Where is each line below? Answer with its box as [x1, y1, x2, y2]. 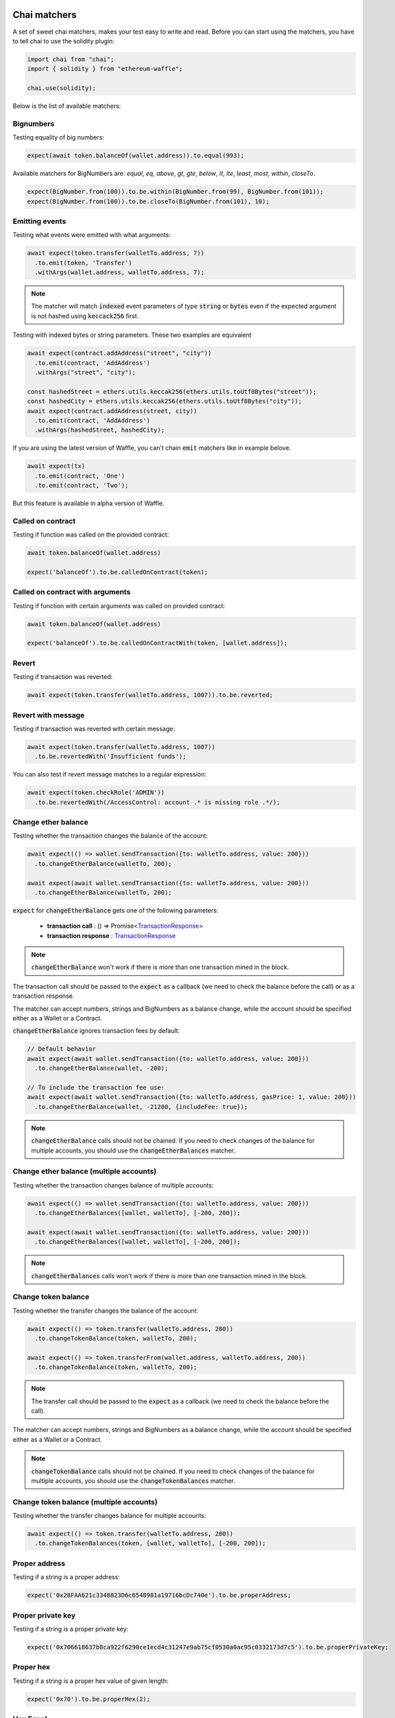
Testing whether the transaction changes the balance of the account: [12, 832, 208, 840]
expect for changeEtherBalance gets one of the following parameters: [12, 906, 219, 914]
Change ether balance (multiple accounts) [12, 1167, 157, 1176]
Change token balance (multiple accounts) [12, 1497, 158, 1506]
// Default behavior [27, 1045, 96, 1053]
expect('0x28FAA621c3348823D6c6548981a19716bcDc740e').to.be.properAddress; [27, 1592, 291, 1599]
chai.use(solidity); [27, 85, 96, 92]
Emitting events [12, 216, 67, 226]
